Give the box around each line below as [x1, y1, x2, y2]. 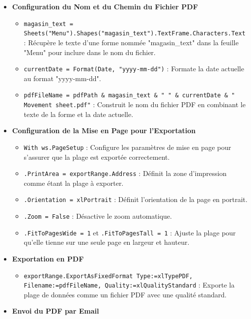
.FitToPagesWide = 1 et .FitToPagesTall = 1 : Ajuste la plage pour [24, 227, 236, 237]
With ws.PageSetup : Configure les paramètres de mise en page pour [24, 142, 231, 152]
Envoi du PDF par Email [12, 306, 99, 316]
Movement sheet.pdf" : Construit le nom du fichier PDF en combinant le [24, 99, 246, 109]
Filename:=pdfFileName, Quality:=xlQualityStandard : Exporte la [24, 280, 235, 290]
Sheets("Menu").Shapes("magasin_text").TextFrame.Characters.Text [24, 30, 246, 37]
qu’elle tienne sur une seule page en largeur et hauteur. [24, 237, 190, 247]
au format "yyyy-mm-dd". [24, 73, 101, 83]
